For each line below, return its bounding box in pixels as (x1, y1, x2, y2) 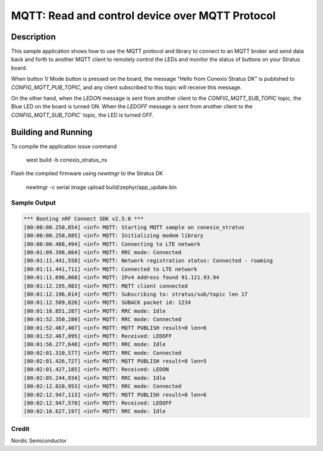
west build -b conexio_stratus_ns (26, 156, 108, 164)
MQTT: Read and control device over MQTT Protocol (11, 9, 276, 22)
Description (11, 32, 56, 42)
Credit (11, 425, 30, 433)
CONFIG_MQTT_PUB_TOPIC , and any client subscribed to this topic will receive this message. (11, 84, 242, 91)
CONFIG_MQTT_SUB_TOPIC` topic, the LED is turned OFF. (11, 111, 154, 118)
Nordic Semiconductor (11, 437, 67, 444)
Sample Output (11, 198, 56, 206)
